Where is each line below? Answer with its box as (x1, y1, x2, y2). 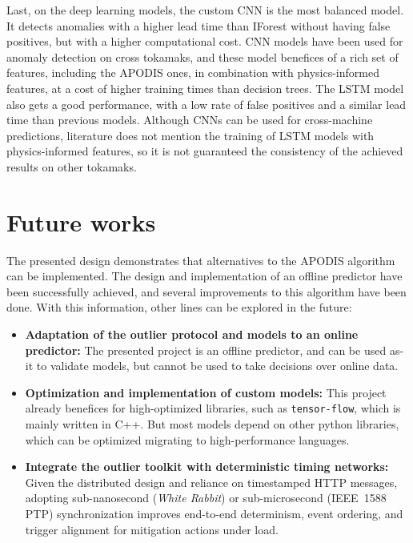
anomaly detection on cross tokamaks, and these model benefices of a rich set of (6, 48, 399, 65)
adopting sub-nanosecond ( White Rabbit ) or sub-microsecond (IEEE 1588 (25, 489, 387, 506)
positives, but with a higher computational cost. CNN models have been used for (6, 33, 403, 50)
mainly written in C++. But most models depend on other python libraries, (25, 416, 399, 432)
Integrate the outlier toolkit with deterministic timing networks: (25, 458, 389, 475)
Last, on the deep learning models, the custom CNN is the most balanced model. (6, 2, 404, 18)
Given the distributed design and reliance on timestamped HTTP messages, (25, 473, 398, 490)
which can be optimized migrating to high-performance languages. (25, 431, 350, 448)
